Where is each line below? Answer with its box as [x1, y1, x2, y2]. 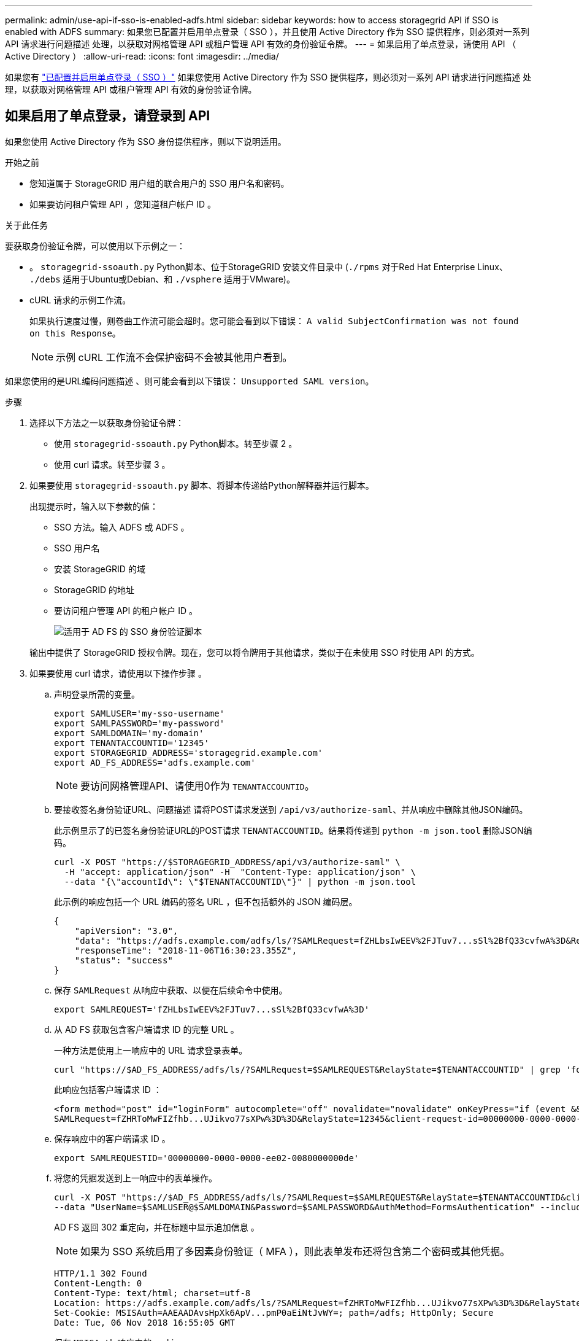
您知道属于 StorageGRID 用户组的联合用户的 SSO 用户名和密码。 [29, 177, 289, 189]
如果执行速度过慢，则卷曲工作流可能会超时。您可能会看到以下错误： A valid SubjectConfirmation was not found [29, 315, 519, 326]
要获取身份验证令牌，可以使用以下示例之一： [5, 240, 185, 251]
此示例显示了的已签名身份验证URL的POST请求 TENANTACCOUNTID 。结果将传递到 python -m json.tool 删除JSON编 [54, 825, 532, 836]
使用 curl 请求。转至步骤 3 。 [54, 459, 171, 470]
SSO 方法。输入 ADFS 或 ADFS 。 [54, 521, 190, 532]
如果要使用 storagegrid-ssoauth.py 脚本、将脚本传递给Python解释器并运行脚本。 [29, 480, 374, 491]
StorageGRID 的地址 [54, 584, 134, 595]
